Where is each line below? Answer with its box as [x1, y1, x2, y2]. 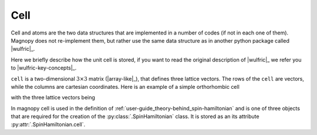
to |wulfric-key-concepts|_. [11, 64, 77, 71]
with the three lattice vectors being [11, 94, 95, 101]
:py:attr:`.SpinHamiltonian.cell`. [11, 121, 86, 128]
